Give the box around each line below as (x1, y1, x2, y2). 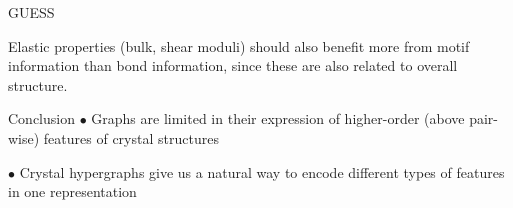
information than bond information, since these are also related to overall (8, 55, 458, 76)
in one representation (8, 181, 137, 202)
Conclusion (8, 108, 75, 129)
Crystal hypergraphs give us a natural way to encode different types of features (19, 161, 505, 182)
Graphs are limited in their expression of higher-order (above (91, 108, 465, 129)
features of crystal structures (43, 127, 219, 148)
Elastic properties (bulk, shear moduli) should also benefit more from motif (8, 35, 470, 56)
